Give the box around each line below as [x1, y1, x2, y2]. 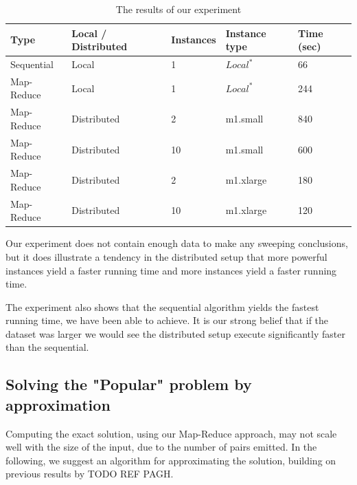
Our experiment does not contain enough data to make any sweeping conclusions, [5, 236, 348, 250]
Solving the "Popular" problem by [5, 374, 252, 395]
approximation [5, 394, 111, 415]
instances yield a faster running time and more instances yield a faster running [5, 263, 337, 277]
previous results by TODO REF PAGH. [5, 466, 174, 481]
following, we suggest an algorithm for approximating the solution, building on [5, 453, 336, 467]
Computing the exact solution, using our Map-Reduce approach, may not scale [5, 426, 337, 440]
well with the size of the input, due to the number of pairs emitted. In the [5, 440, 317, 454]
